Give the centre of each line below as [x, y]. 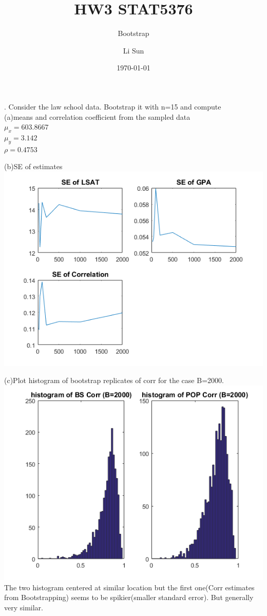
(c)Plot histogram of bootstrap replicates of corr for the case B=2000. [114, 380]
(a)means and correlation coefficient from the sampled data [97, 116]
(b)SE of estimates [33, 166]
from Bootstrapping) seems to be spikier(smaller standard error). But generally [129, 597]
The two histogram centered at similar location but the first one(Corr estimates [129, 587]
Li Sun [133, 50]
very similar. [24, 607]
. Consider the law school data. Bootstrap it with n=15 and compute [113, 106]
